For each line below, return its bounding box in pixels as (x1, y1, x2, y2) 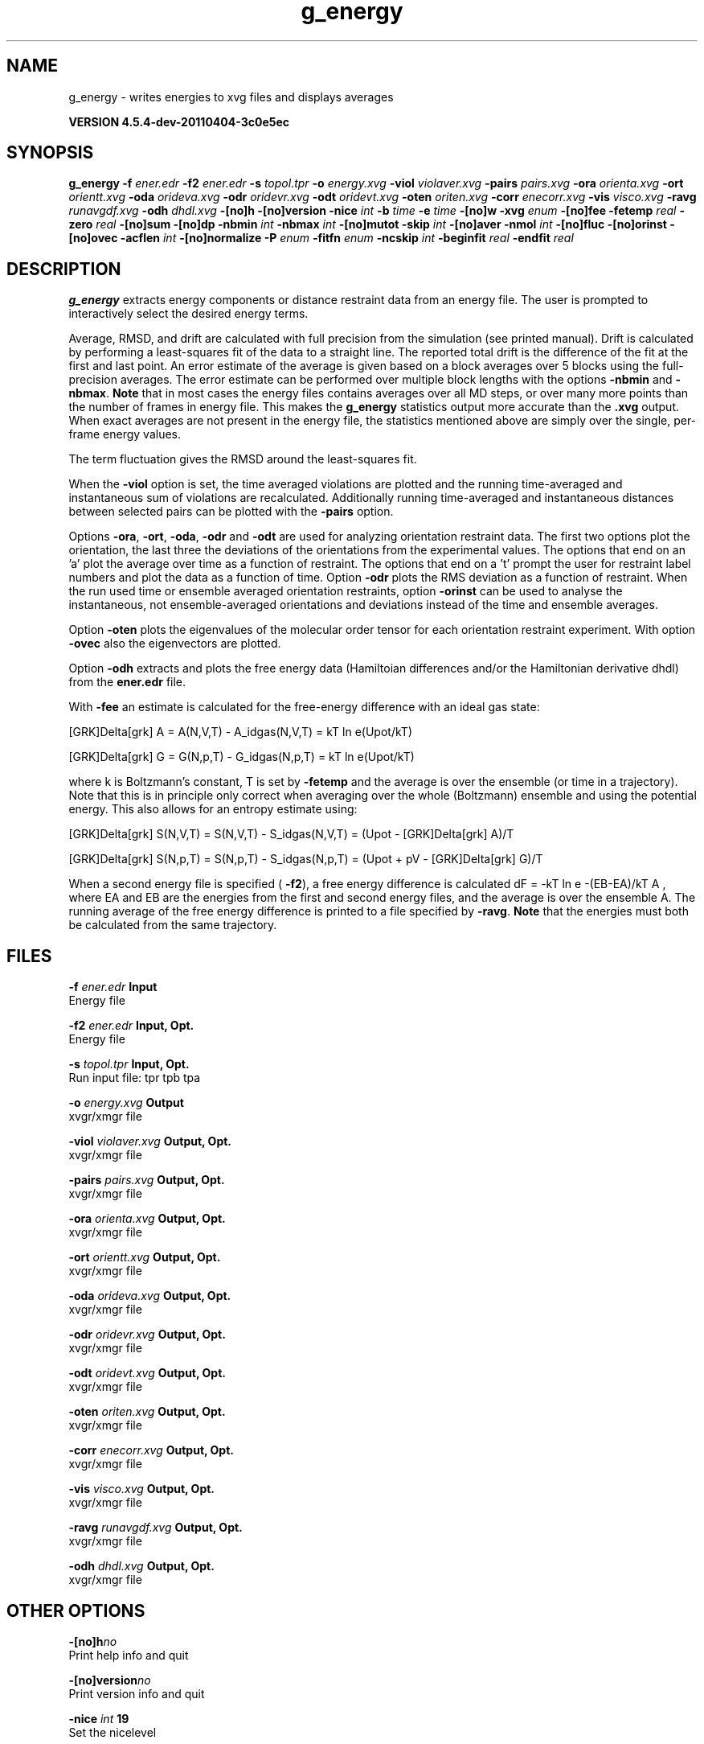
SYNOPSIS (6, 142, 94, 163)
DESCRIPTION (6, 258, 121, 279)
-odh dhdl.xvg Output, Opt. (68, 1559, 215, 1573)
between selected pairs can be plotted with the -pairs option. (68, 504, 394, 519)
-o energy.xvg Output (68, 1096, 184, 1110)
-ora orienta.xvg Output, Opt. (68, 1211, 226, 1226)
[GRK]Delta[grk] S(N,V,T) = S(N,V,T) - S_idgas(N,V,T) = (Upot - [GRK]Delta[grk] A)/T (68, 827, 514, 841)
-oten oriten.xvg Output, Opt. (68, 1405, 226, 1419)
